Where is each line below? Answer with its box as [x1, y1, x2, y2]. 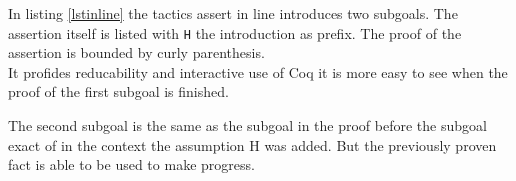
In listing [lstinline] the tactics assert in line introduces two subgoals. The [8, 3, 458, 23]
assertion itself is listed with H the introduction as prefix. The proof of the [8, 22, 462, 43]
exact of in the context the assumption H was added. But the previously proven [8, 134, 497, 155]
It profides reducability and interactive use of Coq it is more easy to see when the [8, 61, 508, 82]
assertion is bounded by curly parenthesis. [8, 42, 265, 63]
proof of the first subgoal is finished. [8, 81, 229, 102]
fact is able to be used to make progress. [8, 154, 255, 175]
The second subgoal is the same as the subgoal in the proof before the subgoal [8, 115, 487, 136]
